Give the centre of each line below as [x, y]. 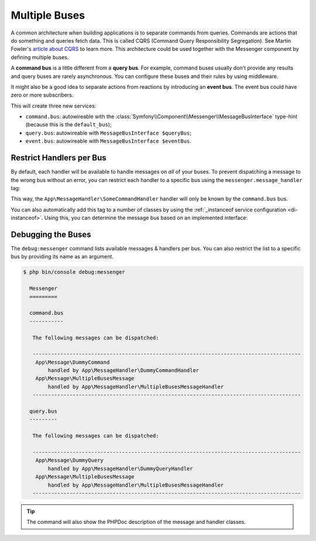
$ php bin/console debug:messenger [74, 272]
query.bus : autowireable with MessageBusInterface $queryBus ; [108, 133]
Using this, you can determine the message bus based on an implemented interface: [146, 218]
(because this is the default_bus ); [68, 125]
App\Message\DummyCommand [73, 362]
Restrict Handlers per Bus [59, 158]
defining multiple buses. [40, 57]
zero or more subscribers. [42, 95]
